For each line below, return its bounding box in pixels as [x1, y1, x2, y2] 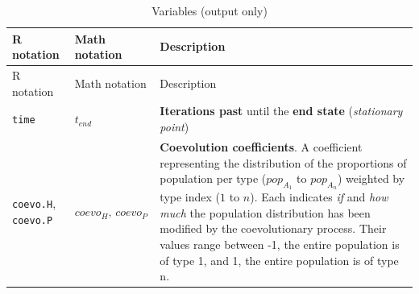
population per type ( [160, 170, 267, 187]
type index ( [160, 188, 221, 205]
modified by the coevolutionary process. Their [160, 220, 387, 237]
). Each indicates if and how [250, 188, 388, 205]
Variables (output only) [151, 2, 268, 19]
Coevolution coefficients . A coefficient [160, 138, 363, 155]
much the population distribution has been [160, 204, 371, 221]
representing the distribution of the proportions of [160, 154, 407, 171]
